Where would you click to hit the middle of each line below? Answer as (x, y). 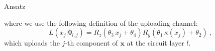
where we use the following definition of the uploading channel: (101, 23)
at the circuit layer (155, 43)
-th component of (91, 43)
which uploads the (32, 43)
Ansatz (15, 6)
